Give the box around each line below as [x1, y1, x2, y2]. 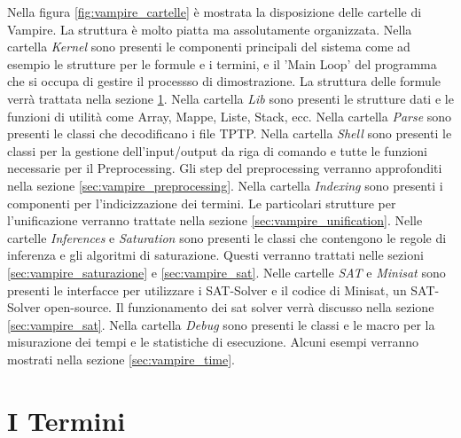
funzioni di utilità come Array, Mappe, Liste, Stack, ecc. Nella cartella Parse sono [7, 106, 452, 125]
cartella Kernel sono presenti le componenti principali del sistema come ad [7, 37, 410, 56]
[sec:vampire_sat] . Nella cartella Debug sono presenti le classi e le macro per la [7, 315, 435, 333]
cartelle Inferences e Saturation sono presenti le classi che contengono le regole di [7, 228, 447, 246]
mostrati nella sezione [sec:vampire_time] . [7, 349, 235, 368]
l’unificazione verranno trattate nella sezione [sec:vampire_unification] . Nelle [7, 211, 423, 230]
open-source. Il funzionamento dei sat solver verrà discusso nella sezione [44, 298, 434, 317]
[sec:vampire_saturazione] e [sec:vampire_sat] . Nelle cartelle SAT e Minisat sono [7, 262, 446, 281]
